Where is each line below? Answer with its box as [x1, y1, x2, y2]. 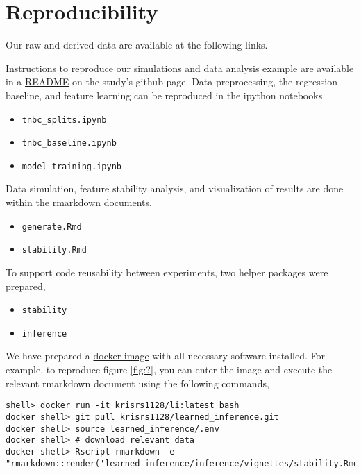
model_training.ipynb [22, 161, 121, 171]
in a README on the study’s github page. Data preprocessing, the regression [6, 74, 338, 89]
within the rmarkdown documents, [6, 195, 152, 210]
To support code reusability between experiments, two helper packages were [6, 264, 328, 279]
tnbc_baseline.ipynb [22, 138, 117, 149]
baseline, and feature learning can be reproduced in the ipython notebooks [6, 87, 323, 102]
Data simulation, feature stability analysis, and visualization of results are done [6, 181, 344, 196]
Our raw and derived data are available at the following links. [6, 37, 268, 52]
